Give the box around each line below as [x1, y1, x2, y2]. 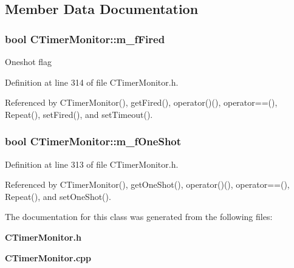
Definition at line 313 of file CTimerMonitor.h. [5, 157, 179, 170]
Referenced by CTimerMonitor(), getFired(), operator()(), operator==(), [5, 96, 278, 109]
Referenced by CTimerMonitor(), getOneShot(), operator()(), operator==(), [5, 178, 290, 191]
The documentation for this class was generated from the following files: [5, 210, 273, 223]
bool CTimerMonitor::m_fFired [5, 31, 165, 46]
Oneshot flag [5, 55, 52, 67]
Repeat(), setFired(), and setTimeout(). [5, 108, 153, 120]
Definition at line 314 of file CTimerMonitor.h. [5, 75, 179, 88]
